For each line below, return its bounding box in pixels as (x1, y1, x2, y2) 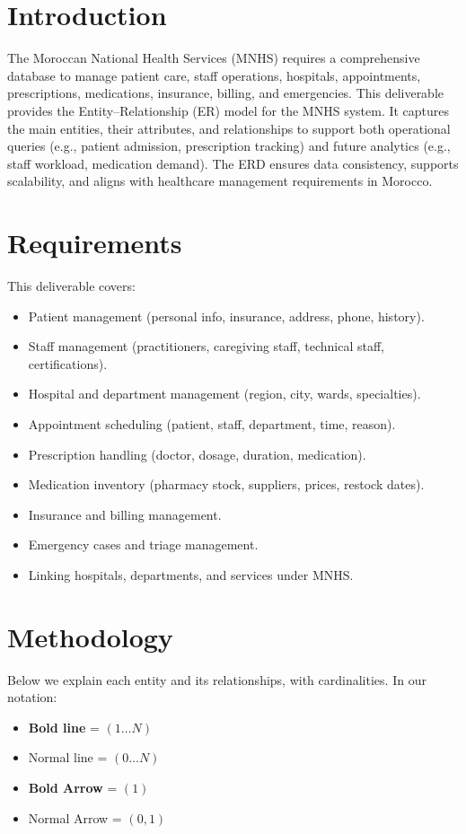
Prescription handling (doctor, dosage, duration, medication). (28, 444, 366, 463)
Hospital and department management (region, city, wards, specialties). (28, 384, 421, 403)
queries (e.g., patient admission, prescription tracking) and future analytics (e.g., (7, 136, 451, 155)
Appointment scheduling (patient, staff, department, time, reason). (28, 414, 396, 433)
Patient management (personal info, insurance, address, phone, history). (28, 306, 425, 325)
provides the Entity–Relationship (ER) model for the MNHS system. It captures (7, 101, 450, 119)
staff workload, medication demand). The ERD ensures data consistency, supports (7, 154, 459, 172)
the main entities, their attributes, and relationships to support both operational (7, 119, 451, 137)
